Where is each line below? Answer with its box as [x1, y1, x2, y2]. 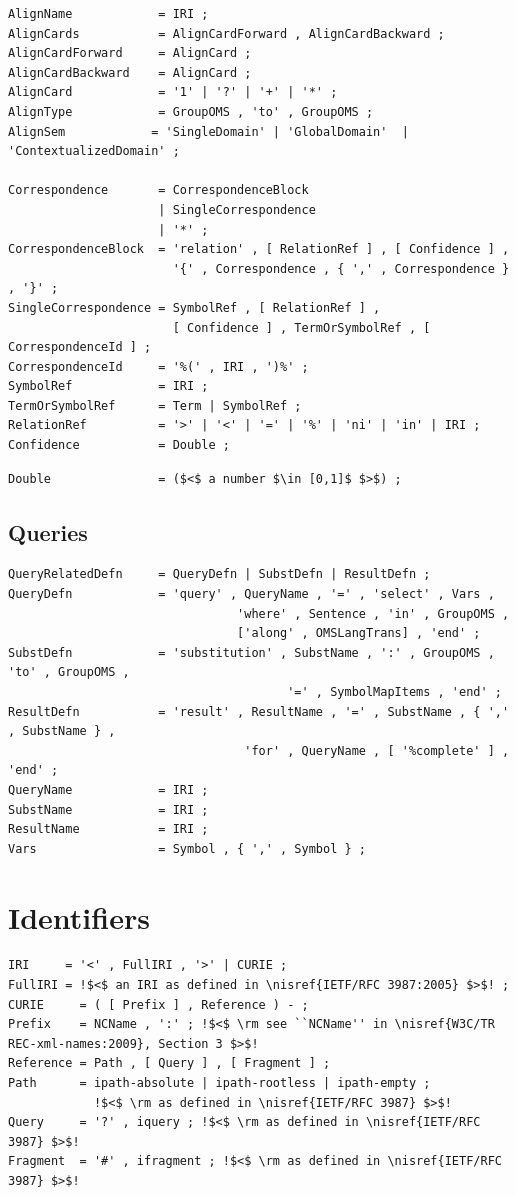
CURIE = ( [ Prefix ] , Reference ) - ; [8, 997, 309, 1012]
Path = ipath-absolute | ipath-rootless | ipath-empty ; [8, 1076, 431, 1091]
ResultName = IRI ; [8, 822, 209, 837]
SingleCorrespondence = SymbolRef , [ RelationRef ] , [8, 300, 381, 315]
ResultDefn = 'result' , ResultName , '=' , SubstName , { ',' [8, 704, 510, 719]
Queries [8, 516, 88, 547]
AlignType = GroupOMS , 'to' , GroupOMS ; [8, 104, 374, 119]
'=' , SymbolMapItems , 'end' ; [287, 685, 502, 700]
